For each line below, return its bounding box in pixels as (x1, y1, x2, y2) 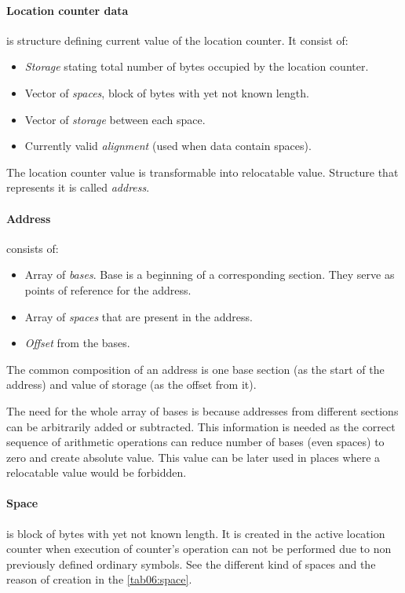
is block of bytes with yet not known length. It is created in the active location (6, 525, 385, 541)
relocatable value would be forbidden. (6, 464, 187, 481)
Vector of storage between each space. (24, 111, 206, 127)
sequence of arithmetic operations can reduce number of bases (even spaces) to (6, 434, 385, 450)
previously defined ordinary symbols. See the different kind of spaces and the (6, 555, 376, 572)
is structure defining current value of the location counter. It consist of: (6, 31, 348, 48)
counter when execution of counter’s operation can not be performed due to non (6, 540, 392, 557)
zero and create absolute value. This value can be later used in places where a (6, 448, 381, 465)
